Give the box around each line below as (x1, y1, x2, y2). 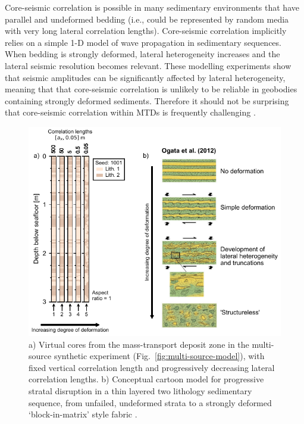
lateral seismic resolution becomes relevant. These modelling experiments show (5, 59, 292, 71)
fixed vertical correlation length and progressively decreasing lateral (29, 361, 275, 373)
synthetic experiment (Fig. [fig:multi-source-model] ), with (54, 350, 265, 362)
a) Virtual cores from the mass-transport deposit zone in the (29, 338, 249, 350)
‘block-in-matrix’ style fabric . (29, 408, 137, 420)
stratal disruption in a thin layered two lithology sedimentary (29, 385, 252, 397)
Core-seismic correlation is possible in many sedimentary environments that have (5, 1, 299, 13)
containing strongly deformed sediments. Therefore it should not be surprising (5, 94, 289, 107)
